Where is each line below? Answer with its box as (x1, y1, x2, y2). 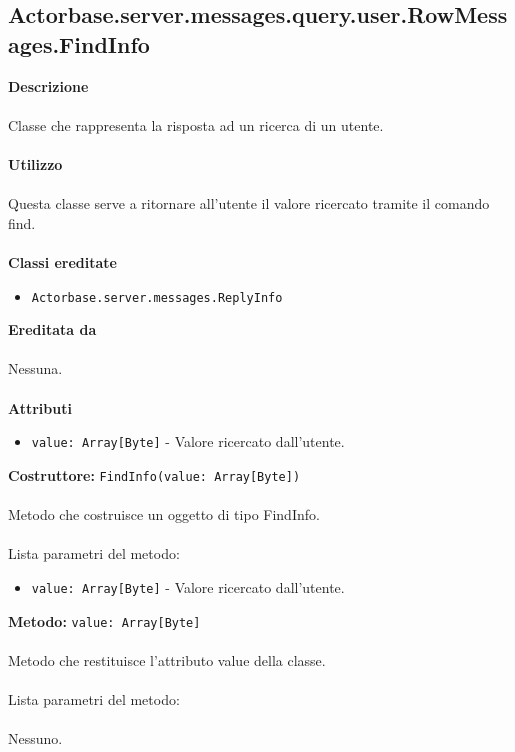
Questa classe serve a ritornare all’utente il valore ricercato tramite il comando (8, 193, 490, 214)
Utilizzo (8, 153, 63, 174)
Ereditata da (8, 319, 97, 340)
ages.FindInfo (8, 28, 150, 59)
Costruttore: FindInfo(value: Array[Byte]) (8, 464, 301, 485)
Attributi (8, 397, 72, 418)
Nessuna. (8, 358, 63, 379)
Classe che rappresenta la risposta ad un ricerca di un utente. (8, 114, 384, 135)
